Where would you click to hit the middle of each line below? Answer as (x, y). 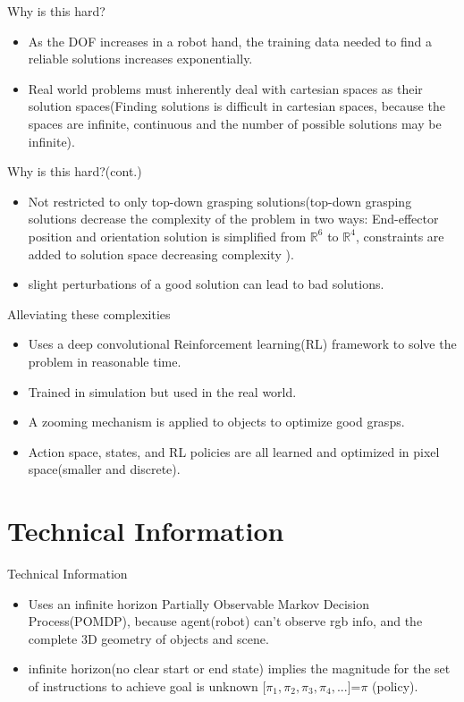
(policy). (395, 685)
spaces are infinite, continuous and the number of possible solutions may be (235, 123)
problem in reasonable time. (105, 361)
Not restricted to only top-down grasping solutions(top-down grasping (220, 201)
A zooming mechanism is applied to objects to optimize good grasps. (216, 422)
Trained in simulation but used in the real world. (162, 391)
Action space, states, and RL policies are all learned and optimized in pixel (234, 451)
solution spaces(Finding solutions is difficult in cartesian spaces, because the (236, 106)
